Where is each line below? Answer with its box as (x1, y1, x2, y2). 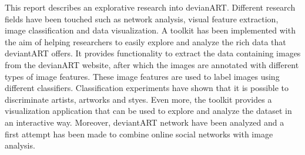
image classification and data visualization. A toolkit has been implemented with (5, 24, 296, 36)
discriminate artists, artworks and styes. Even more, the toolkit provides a (5, 93, 272, 105)
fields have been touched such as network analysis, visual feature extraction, (5, 12, 279, 25)
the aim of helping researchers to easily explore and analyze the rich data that (5, 35, 286, 48)
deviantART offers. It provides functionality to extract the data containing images (5, 47, 301, 59)
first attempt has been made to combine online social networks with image (5, 127, 273, 140)
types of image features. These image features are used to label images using (5, 70, 280, 82)
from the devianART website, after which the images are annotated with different (5, 58, 299, 70)
